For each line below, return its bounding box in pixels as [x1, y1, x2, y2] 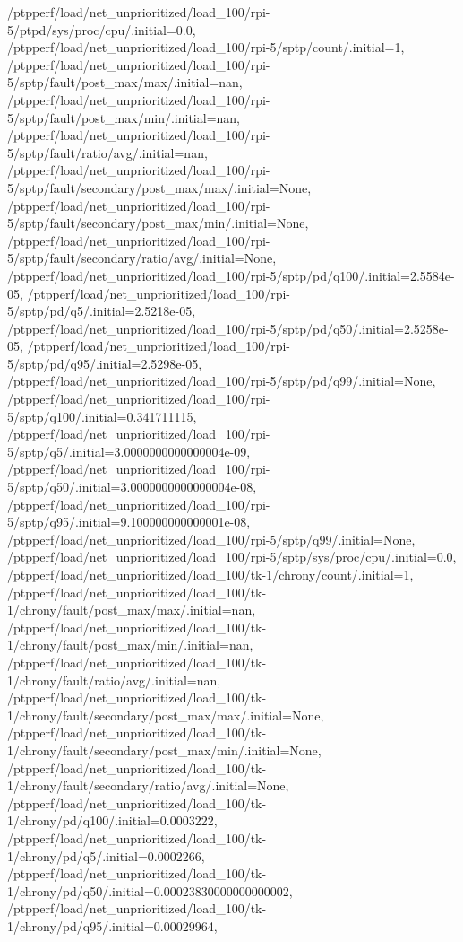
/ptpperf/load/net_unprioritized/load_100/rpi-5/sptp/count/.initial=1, [7, 38, 405, 57]
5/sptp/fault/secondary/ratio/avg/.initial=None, [7, 249, 277, 267]
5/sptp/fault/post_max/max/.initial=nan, [7, 73, 243, 92]
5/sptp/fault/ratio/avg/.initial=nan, [7, 143, 208, 161]
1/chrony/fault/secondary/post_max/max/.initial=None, [7, 705, 324, 724]
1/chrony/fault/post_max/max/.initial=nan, [7, 600, 256, 619]
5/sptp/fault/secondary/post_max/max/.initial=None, [7, 178, 312, 196]
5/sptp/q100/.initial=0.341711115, [7, 406, 197, 425]
